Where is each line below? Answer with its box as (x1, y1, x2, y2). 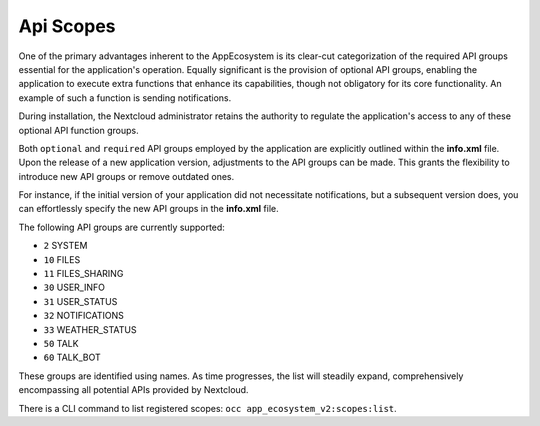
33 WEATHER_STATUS (43, 323, 137, 335)
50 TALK (43, 337, 79, 349)
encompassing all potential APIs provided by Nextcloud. (18, 384, 249, 396)
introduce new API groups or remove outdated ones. (18, 170, 235, 182)
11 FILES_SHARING (43, 268, 124, 280)
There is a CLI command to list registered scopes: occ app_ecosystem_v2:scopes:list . (18, 402, 397, 414)
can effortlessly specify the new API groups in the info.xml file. (18, 203, 279, 215)
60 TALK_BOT (43, 351, 101, 364)
